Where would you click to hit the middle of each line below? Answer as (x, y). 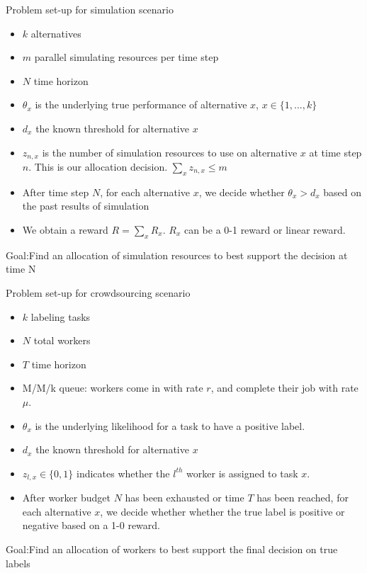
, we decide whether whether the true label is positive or (222, 511)
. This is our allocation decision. (98, 167)
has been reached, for (303, 498)
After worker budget (66, 498)
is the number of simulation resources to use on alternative (170, 152)
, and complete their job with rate (284, 388)
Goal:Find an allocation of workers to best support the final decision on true (172, 549)
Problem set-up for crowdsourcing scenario (98, 292)
